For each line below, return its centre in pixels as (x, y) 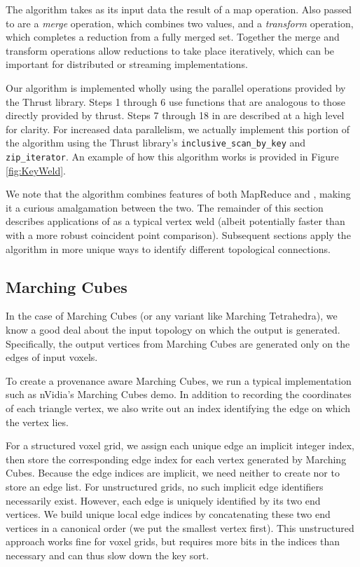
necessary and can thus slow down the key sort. (108, 555)
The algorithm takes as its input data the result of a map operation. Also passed (179, 9)
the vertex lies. (37, 422)
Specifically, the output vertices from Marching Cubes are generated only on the (178, 343)
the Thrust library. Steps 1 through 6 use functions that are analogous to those (175, 101)
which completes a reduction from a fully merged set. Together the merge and (173, 37)
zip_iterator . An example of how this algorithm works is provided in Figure (172, 156)
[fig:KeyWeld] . (36, 170)
